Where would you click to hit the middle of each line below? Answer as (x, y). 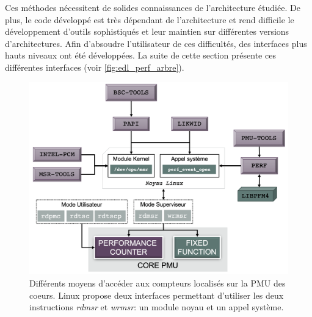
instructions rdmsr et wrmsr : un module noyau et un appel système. (157, 307)
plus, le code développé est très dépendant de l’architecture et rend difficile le (150, 19)
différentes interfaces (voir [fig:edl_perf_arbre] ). (95, 67)
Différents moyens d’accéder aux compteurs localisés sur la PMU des (158, 283)
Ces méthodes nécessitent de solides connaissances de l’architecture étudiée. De (153, 7)
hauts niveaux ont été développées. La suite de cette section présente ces (140, 55)
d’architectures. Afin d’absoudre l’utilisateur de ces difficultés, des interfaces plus (156, 43)
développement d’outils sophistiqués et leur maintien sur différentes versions (147, 31)
